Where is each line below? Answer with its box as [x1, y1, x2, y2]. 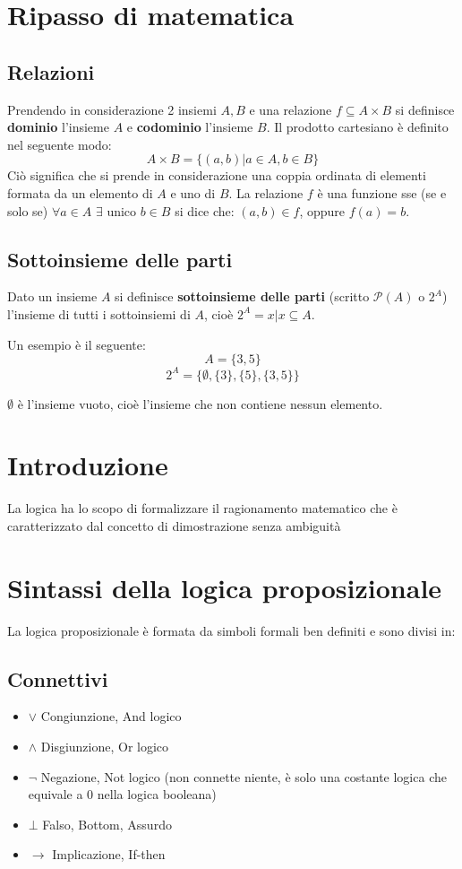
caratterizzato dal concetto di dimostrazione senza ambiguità [7, 516, 341, 534]
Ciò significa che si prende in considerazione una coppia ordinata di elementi [7, 166, 426, 185]
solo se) [7, 201, 48, 220]
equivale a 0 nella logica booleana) [28, 785, 217, 804]
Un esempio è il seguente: [7, 335, 146, 353]
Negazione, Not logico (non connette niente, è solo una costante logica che [40, 767, 447, 786]
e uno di [170, 183, 216, 202]
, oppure [299, 201, 346, 220]
